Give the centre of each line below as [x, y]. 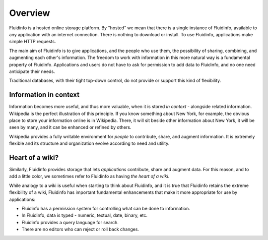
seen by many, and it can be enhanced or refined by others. [70, 127]
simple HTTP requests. [33, 42]
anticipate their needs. [32, 71]
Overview [30, 13]
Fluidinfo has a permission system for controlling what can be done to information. [106, 209]
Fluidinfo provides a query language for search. [70, 222]
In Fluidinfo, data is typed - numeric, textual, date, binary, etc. [85, 215]
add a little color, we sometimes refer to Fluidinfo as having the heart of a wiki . [89, 177]
